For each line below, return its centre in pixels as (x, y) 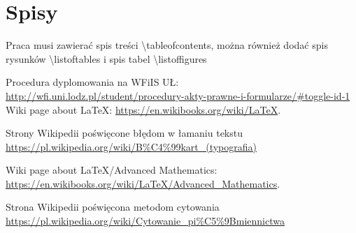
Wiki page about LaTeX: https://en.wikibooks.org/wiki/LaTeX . (143, 109)
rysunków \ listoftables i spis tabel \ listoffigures (106, 58)
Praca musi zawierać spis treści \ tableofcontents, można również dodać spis (167, 45)
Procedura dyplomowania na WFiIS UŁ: (92, 82)
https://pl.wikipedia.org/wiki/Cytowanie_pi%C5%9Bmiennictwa (145, 221)
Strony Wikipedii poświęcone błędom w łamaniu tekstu (124, 133)
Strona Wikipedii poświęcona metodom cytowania (113, 207)
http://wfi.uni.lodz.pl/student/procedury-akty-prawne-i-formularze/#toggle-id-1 (178, 95)
